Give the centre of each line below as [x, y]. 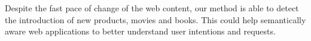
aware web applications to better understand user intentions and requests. [140, 31]
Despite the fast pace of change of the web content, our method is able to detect [152, 8]
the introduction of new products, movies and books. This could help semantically [155, 19]
